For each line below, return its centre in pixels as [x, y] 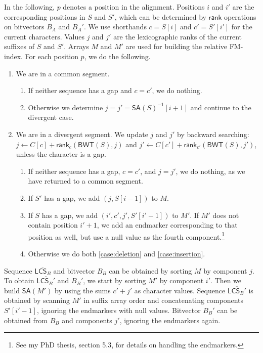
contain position [53, 225]
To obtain [19, 280]
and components [87, 320]
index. [13, 56]
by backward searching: [213, 134]
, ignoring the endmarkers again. [170, 320]
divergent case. [51, 117]
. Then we [226, 280]
